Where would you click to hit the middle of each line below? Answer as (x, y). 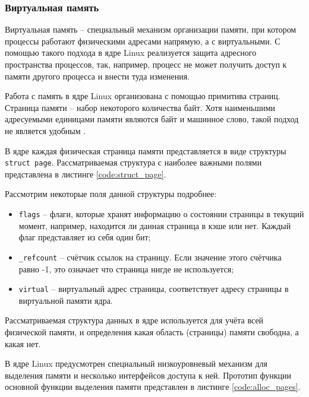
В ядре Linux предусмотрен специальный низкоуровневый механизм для (136, 363)
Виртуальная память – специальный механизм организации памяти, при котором (151, 29)
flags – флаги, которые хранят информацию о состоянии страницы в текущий (161, 214)
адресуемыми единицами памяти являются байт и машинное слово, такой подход (152, 119)
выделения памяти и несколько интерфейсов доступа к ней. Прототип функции (148, 375)
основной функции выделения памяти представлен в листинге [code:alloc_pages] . (153, 387)
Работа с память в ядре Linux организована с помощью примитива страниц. (143, 96)
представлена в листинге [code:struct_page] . (86, 174)
